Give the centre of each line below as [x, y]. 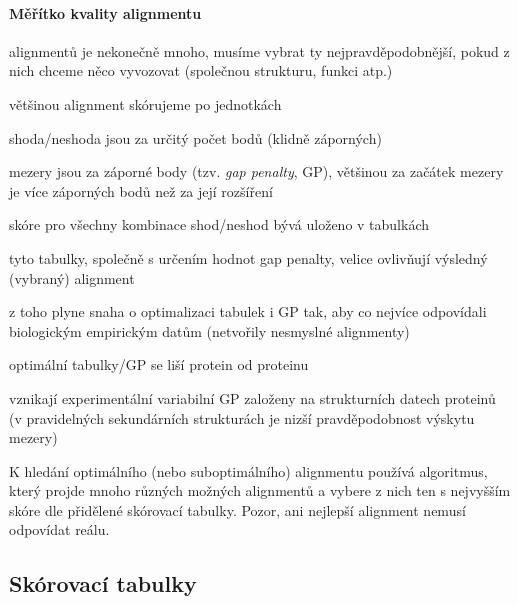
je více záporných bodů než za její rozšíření [141, 190]
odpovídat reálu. [59, 529]
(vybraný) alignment [72, 277]
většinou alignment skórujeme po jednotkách [145, 103]
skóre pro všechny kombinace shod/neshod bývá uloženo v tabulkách [219, 224]
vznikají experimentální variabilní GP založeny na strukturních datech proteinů [252, 397]
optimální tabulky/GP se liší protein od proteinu [159, 364]
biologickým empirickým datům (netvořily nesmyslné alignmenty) [209, 330]
